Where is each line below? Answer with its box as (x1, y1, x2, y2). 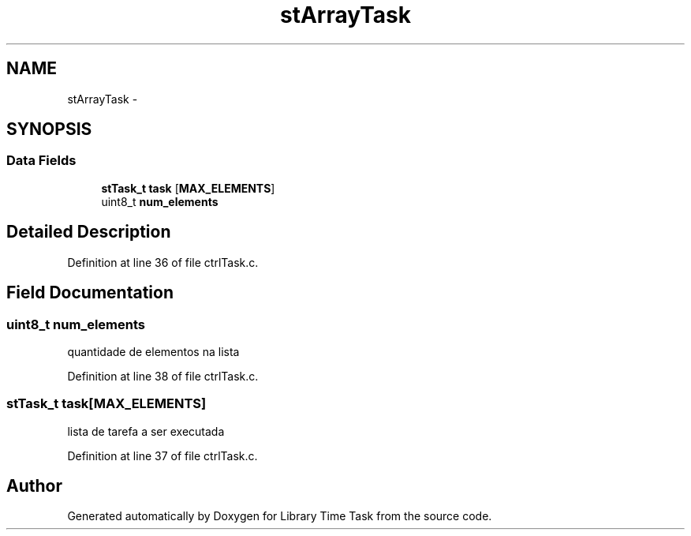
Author (6, 476, 62, 497)
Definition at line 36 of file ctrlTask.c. (67, 255, 259, 269)
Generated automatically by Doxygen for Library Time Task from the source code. (67, 509, 492, 523)
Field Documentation (6, 283, 174, 303)
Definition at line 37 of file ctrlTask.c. (67, 448, 258, 463)
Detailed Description (6, 222, 171, 242)
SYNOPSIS (6, 119, 92, 140)
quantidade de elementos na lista (67, 344, 240, 358)
